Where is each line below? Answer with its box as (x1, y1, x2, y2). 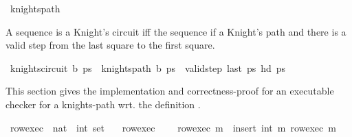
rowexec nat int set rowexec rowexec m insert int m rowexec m (10, 120, 336, 134)
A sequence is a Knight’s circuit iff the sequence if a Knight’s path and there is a (5, 24, 346, 38)
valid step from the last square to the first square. (5, 38, 215, 52)
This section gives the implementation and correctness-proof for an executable (5, 84, 334, 98)
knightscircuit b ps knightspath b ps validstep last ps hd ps (10, 60, 286, 75)
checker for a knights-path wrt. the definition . (5, 97, 201, 111)
